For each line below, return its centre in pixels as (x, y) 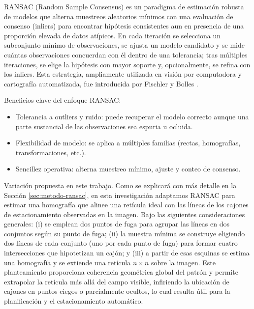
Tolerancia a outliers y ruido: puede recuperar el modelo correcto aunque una (132, 116)
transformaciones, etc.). (51, 152)
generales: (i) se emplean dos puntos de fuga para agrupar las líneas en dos (117, 224)
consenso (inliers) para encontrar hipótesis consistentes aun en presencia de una (124, 26)
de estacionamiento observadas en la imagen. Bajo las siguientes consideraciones (125, 214)
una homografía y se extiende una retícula (67, 262)
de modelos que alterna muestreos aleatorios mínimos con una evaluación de (119, 16)
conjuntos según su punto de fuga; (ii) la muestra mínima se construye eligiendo (125, 233)
